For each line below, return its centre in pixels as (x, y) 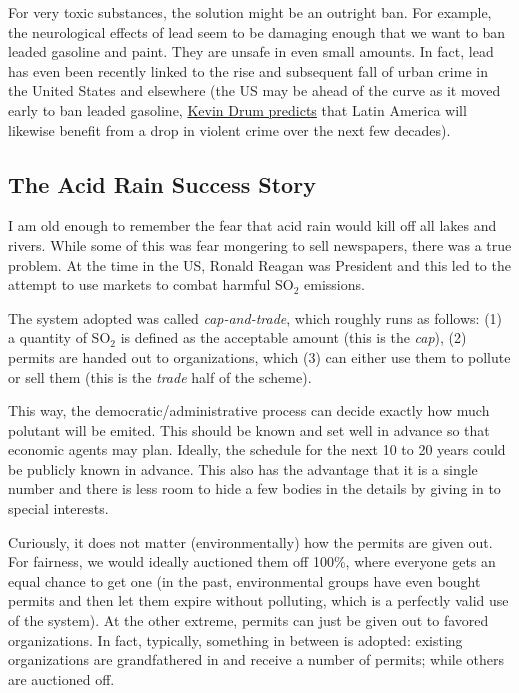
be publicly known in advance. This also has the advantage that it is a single (243, 468)
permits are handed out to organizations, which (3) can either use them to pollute (259, 356)
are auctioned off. (61, 678)
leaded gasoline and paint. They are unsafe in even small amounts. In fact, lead (251, 51)
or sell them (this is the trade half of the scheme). (160, 376)
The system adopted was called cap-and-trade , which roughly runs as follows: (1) (255, 317)
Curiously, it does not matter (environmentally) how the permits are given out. (250, 541)
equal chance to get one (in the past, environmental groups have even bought (244, 580)
